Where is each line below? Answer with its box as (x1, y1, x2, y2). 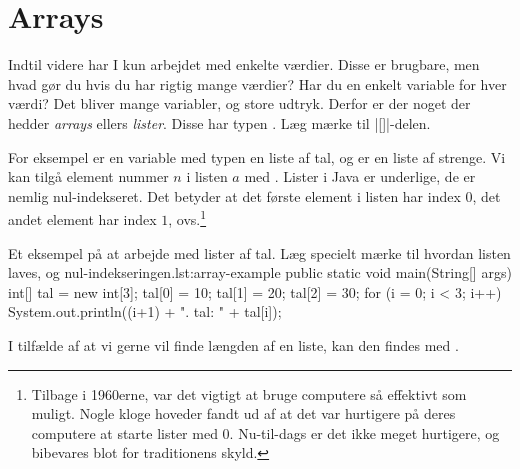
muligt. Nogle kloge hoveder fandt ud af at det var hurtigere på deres (31, 403, 456, 424)
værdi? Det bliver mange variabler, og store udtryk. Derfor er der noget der (8, 93, 471, 114)
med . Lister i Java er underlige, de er (244, 166, 476, 187)
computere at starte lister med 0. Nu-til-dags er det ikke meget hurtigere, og (31, 422, 500, 443)
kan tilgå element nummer (8, 166, 169, 187)
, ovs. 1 (168, 206, 207, 229)
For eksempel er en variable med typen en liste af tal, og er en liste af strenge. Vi (8, 146, 506, 167)
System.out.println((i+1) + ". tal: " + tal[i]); (8, 301, 282, 322)
